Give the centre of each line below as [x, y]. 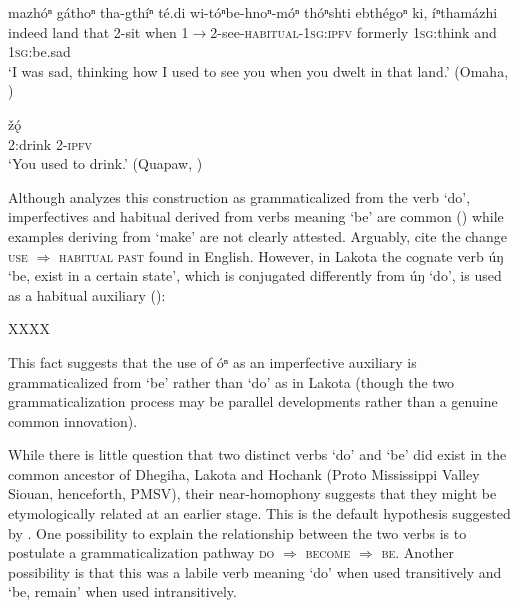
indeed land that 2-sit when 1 [98, 31]
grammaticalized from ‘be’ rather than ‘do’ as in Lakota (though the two [231, 381]
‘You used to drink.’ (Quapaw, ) [105, 163]
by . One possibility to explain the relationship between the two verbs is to [237, 532]
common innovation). [73, 420]
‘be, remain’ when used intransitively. [122, 591]
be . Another [418, 552]
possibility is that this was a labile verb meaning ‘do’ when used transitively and [255, 571]
